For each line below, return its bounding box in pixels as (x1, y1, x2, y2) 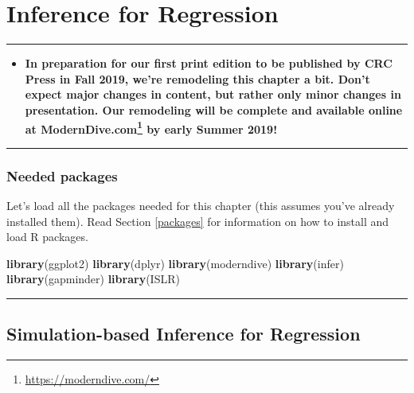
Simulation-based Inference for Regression (6, 321, 361, 346)
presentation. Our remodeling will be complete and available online (25, 101, 403, 118)
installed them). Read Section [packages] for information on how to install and (6, 212, 389, 229)
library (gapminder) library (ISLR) (6, 270, 180, 287)
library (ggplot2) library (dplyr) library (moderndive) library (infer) (6, 255, 344, 271)
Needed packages (6, 165, 118, 185)
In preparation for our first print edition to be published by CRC (25, 55, 393, 72)
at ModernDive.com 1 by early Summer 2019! (25, 118, 278, 137)
